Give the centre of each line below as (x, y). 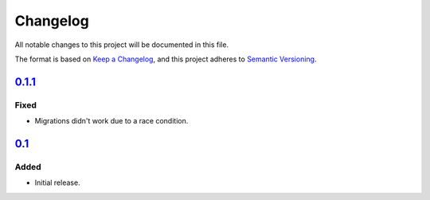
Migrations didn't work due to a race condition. (111, 121)
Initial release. (57, 182)
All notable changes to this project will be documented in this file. (122, 45)
